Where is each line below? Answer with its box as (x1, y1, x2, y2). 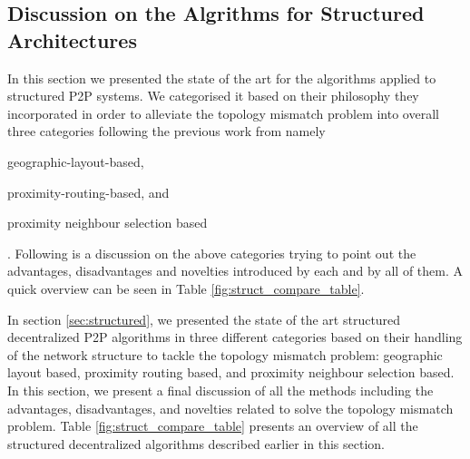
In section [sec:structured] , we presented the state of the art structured (7, 309, 401, 328)
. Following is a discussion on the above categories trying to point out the (7, 243, 416, 262)
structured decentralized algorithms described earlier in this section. (7, 434, 385, 453)
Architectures (7, 25, 137, 54)
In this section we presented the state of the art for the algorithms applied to (7, 68, 436, 87)
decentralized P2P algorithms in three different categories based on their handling (7, 327, 463, 347)
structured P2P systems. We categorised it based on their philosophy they (7, 86, 419, 105)
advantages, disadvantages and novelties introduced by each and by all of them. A (7, 261, 464, 280)
